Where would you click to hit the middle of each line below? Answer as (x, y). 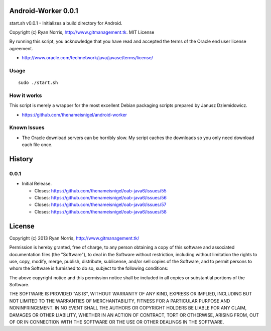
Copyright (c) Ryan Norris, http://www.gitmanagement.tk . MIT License (82, 32)
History (21, 159)
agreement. (21, 48)
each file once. (37, 145)
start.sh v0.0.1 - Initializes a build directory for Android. (66, 23)
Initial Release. (37, 184)
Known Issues (27, 128)
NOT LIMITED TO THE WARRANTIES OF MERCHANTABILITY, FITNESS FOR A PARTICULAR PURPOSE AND (120, 301)
